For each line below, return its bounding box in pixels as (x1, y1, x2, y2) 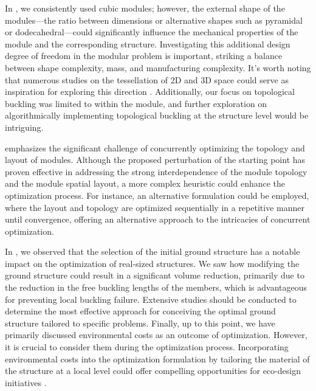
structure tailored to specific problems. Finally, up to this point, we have (5, 316, 275, 329)
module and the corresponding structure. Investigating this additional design (5, 37, 290, 50)
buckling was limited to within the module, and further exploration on (5, 97, 267, 109)
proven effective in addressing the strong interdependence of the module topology (5, 165, 307, 178)
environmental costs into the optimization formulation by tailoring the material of (5, 352, 310, 365)
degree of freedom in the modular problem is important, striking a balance (5, 49, 283, 62)
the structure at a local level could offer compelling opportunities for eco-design (5, 364, 301, 377)
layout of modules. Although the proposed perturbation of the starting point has (5, 153, 306, 166)
